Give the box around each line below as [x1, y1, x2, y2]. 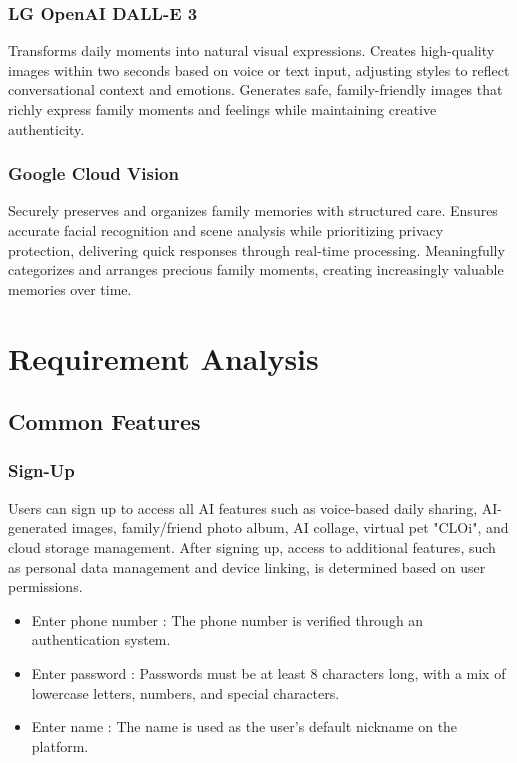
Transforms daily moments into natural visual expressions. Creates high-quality [8, 40, 495, 61]
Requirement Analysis [8, 337, 319, 378]
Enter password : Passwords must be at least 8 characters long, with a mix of [31, 662, 506, 683]
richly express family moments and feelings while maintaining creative [8, 99, 437, 119]
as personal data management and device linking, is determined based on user [8, 556, 486, 577]
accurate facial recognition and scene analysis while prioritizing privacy [8, 220, 444, 240]
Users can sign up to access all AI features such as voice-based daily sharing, [8, 497, 478, 518]
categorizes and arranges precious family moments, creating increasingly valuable [8, 259, 504, 280]
